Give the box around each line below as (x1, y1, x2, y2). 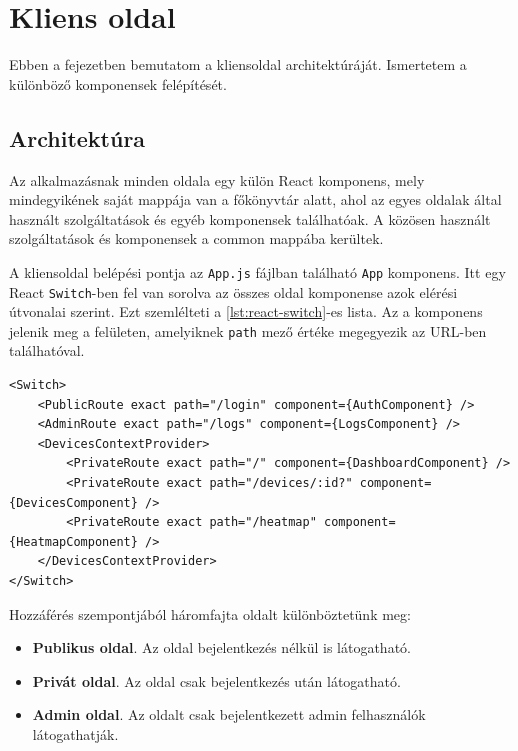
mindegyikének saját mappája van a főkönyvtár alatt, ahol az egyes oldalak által (9, 189, 502, 210)
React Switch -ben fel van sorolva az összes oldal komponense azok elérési (9, 281, 458, 302)
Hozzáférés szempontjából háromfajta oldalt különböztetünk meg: (9, 603, 411, 624)
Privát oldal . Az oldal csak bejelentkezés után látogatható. (32, 670, 401, 691)
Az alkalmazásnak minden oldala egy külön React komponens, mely (9, 169, 425, 190)
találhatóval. (9, 340, 85, 361)
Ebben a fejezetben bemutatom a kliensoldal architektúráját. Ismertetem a (9, 54, 467, 75)
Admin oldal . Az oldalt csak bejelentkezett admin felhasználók (32, 704, 426, 725)
